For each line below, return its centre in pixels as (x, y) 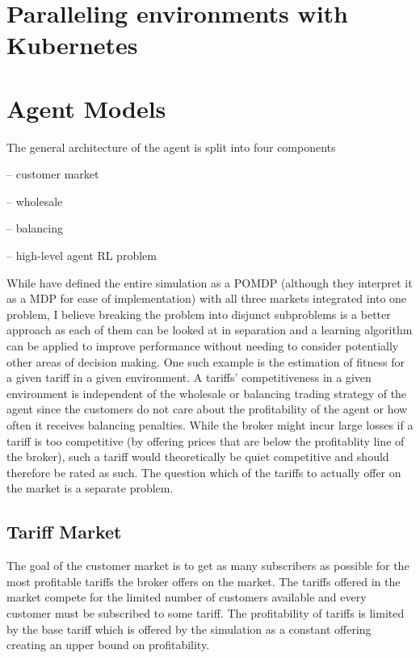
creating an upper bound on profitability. (108, 645)
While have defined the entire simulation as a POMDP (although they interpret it (210, 282)
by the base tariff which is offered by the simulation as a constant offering (189, 629)
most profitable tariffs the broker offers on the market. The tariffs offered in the (204, 581)
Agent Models (86, 108)
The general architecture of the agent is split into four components (171, 147)
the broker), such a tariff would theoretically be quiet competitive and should (198, 457)
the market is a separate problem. (90, 488)
